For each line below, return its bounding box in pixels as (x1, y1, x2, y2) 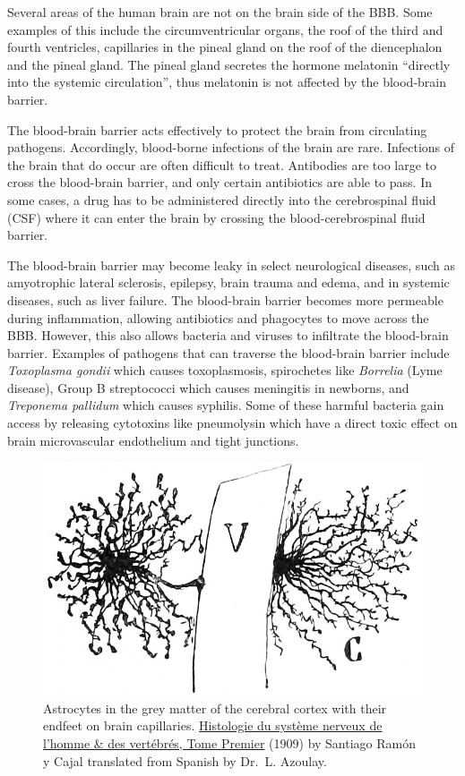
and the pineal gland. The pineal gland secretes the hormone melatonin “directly (7, 55, 451, 73)
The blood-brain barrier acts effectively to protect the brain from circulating (7, 120, 427, 139)
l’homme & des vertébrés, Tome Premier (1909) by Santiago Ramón (43, 733, 417, 752)
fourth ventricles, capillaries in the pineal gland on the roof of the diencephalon (7, 38, 443, 56)
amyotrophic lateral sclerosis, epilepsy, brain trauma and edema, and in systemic (7, 273, 450, 292)
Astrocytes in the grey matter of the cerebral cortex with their (43, 698, 387, 717)
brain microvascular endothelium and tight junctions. (7, 431, 299, 449)
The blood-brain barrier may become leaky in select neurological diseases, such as (7, 255, 455, 274)
